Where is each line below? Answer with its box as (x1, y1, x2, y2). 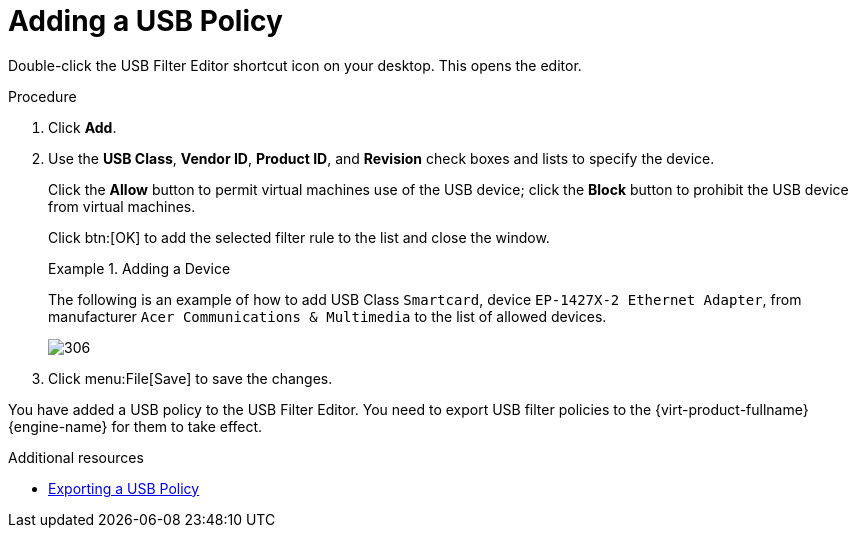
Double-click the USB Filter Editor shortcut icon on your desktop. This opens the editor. (8, 56, 582, 74)
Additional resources (8, 448, 144, 466)
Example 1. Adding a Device (48, 259, 231, 277)
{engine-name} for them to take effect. (8, 417, 263, 435)
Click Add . (48, 118, 117, 136)
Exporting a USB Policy (48, 479, 200, 497)
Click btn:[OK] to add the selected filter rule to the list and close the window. (48, 228, 550, 246)
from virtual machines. (48, 197, 196, 215)
